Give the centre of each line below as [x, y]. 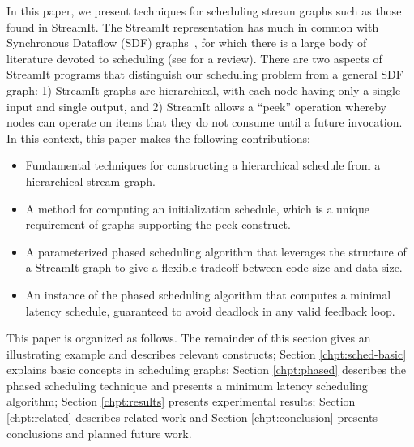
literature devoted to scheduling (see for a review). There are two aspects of [194, 58]
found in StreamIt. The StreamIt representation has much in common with [193, 26]
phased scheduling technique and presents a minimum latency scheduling [187, 385]
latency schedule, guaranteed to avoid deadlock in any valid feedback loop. [210, 310]
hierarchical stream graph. [90, 181]
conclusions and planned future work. [99, 433]
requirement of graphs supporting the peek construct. [158, 224]
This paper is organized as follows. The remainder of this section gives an [189, 338]
